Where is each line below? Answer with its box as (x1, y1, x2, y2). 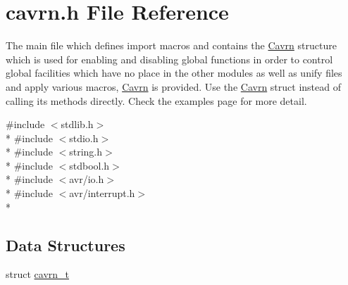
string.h (69, 144, 103, 159)
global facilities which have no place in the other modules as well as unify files (6, 65, 342, 80)
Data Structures (6, 234, 125, 255)
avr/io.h (69, 172, 104, 186)
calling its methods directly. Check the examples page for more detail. (6, 93, 307, 108)
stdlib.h (61, 117, 94, 132)
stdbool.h (69, 158, 110, 172)
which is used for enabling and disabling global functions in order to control (6, 51, 333, 66)
